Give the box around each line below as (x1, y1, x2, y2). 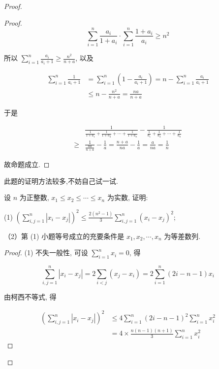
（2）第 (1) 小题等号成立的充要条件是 (4, 231, 125, 241)
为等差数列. (164, 231, 201, 241)
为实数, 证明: (107, 192, 148, 202)
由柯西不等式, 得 (4, 292, 57, 302)
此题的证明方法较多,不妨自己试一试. (4, 175, 118, 186)
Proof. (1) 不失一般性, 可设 (4, 247, 88, 258)
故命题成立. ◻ (4, 159, 50, 169)
